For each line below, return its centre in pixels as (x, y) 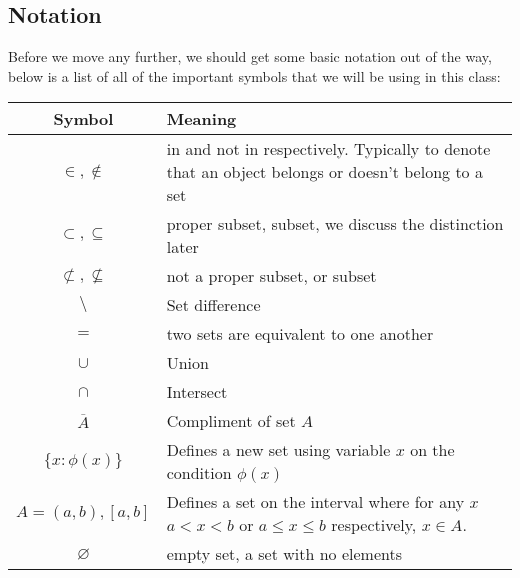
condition (199, 473)
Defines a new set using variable (278, 450)
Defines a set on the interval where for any (315, 502)
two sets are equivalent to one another (300, 334)
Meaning (201, 119)
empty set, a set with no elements (284, 554)
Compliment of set (231, 421)
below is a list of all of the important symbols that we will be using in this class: (254, 75)
